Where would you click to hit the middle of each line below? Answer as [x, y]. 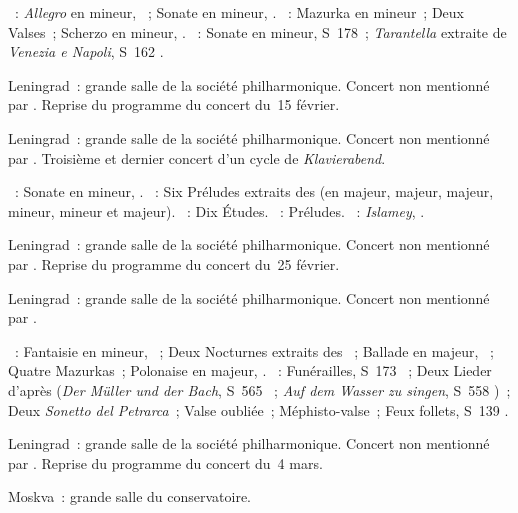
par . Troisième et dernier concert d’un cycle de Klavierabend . [197, 157]
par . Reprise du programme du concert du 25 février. [174, 263]
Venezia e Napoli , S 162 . [86, 51]
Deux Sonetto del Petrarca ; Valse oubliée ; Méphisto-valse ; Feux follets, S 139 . [258, 409]
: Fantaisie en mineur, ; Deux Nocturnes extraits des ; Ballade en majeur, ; [254, 350]
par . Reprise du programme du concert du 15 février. [174, 104]
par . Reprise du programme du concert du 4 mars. [165, 462]
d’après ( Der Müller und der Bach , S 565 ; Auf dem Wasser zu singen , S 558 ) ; [259, 389]
